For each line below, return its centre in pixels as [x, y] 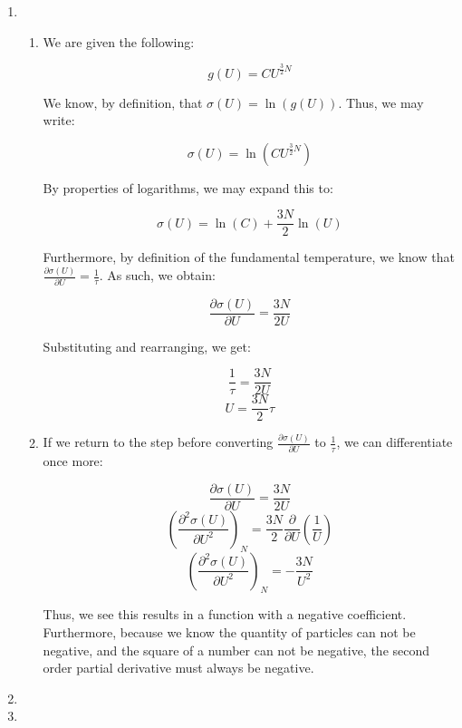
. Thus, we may [381, 102]
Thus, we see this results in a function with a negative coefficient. [225, 614]
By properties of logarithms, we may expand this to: [188, 187]
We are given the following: [119, 41]
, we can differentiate [395, 442]
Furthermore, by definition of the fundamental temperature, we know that [249, 257]
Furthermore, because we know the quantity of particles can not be [229, 631]
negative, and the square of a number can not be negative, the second [236, 650]
